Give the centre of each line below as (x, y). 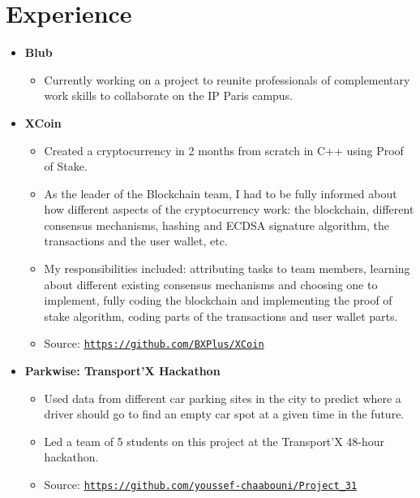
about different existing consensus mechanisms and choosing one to (211, 284)
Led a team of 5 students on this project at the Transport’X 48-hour (214, 441)
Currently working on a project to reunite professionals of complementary (227, 79)
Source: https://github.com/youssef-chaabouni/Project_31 (201, 485)
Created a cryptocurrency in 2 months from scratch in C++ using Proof (224, 150)
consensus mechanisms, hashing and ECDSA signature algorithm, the (216, 225)
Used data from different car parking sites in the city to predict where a (223, 398)
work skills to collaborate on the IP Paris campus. (169, 95)
